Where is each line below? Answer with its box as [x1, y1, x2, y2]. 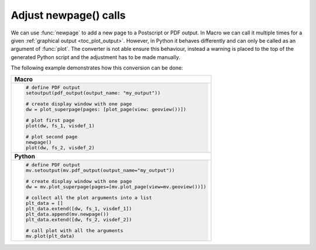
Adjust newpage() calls [11, 9, 126, 22]
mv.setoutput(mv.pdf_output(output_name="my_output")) [25, 167, 175, 173]
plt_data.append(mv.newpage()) [25, 211, 109, 217]
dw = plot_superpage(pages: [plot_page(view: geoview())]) [25, 106, 187, 113]
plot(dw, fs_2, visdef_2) [25, 145, 95, 151]
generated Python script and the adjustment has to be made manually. [11, 53, 181, 61]
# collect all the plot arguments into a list [25, 195, 152, 201]
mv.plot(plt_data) [25, 233, 75, 239]
